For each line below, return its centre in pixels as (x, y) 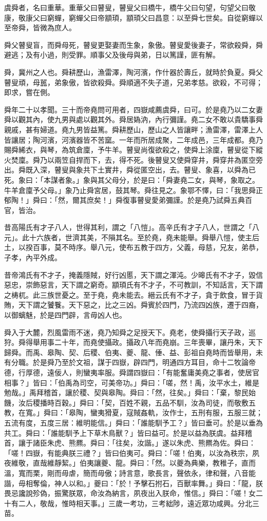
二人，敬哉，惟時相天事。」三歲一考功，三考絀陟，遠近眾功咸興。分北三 (139, 503)
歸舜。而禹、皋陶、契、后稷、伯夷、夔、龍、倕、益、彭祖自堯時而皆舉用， (130, 352)
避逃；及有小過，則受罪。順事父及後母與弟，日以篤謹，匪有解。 (112, 55)
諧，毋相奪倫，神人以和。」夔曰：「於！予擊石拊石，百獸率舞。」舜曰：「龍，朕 (133, 483)
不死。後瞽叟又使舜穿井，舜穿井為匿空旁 (194, 159)
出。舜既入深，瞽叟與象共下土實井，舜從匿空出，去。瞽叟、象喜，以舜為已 (130, 170)
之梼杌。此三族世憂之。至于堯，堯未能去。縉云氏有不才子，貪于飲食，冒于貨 (133, 294)
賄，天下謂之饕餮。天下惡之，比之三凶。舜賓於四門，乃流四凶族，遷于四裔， (133, 305)
